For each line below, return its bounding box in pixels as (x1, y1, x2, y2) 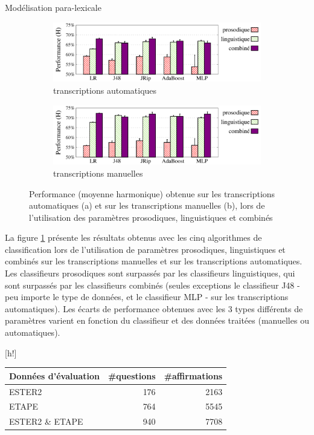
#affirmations (164, 369, 223, 382)
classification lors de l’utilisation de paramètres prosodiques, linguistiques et (5, 243, 286, 255)
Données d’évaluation (9, 369, 100, 382)
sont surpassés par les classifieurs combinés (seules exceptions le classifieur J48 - (5, 278, 300, 291)
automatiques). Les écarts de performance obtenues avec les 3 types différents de (5, 302, 303, 315)
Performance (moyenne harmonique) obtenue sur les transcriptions (29, 187, 275, 200)
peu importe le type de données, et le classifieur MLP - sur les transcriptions (5, 290, 289, 303)
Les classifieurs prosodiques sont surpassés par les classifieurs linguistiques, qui (5, 267, 295, 280)
